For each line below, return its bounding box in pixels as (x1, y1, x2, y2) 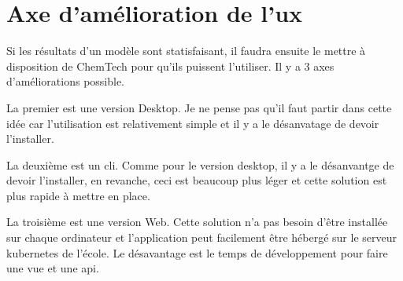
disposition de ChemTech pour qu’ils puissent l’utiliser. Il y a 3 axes (6, 57, 335, 74)
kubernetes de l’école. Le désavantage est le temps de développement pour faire (6, 244, 388, 261)
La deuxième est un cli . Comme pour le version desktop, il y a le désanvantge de (6, 156, 394, 173)
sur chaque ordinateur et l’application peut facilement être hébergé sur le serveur (6, 229, 397, 246)
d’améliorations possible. (6, 73, 125, 89)
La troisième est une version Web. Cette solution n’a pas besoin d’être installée (6, 213, 388, 230)
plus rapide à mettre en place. (6, 187, 150, 203)
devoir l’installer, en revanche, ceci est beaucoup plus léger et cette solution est (6, 172, 387, 188)
